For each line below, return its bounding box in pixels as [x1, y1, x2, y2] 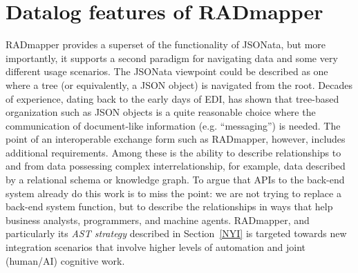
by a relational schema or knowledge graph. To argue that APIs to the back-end [6, 172, 345, 187]
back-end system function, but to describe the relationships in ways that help [6, 199, 333, 214]
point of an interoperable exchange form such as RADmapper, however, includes [6, 132, 346, 146]
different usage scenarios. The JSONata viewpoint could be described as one [6, 64, 328, 79]
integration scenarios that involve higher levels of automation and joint [6, 240, 305, 254]
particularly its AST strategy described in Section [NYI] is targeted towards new [6, 226, 347, 241]
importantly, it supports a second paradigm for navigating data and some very [6, 50, 338, 65]
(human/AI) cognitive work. [6, 253, 125, 267]
